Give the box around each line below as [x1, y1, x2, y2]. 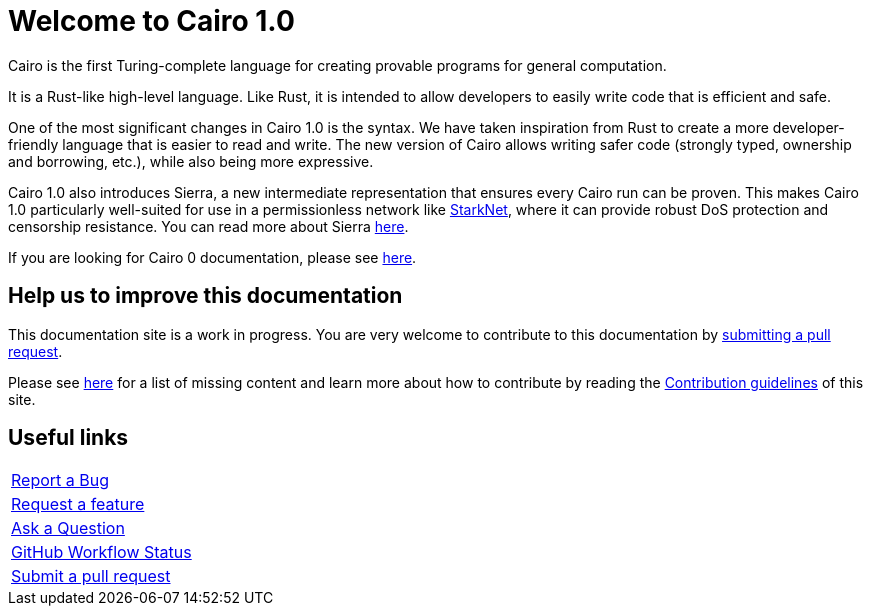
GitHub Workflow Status [11, 542, 192, 563]
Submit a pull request [11, 566, 171, 587]
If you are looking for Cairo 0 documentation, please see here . [8, 248, 417, 266]
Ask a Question [11, 518, 125, 539]
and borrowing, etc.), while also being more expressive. [8, 152, 374, 170]
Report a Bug [11, 470, 110, 491]
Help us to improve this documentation [8, 283, 403, 309]
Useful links [8, 425, 129, 451]
